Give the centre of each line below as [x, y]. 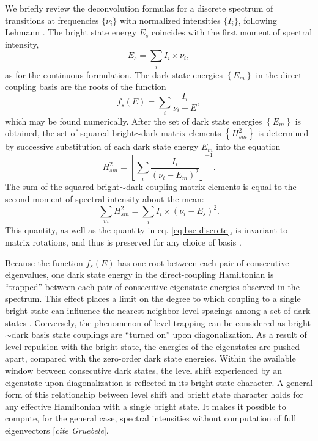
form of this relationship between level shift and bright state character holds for [154, 394]
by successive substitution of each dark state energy [102, 146]
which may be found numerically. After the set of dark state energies [134, 121]
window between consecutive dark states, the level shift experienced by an [144, 370]
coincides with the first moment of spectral [232, 32]
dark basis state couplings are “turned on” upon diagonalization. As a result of [159, 334]
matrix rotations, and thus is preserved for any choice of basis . [123, 242]
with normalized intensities [170, 20]
